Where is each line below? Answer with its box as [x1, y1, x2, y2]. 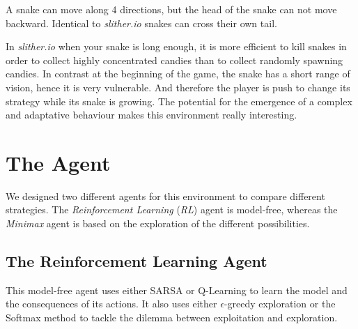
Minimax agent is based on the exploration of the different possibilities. [6, 216, 310, 231]
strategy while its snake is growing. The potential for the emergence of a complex [6, 93, 352, 108]
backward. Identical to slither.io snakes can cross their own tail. [6, 15, 277, 30]
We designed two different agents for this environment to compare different [6, 188, 325, 203]
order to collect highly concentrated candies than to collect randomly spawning [6, 52, 343, 67]
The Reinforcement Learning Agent [6, 250, 267, 272]
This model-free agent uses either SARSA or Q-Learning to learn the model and [6, 282, 348, 297]
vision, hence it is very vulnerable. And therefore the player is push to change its [6, 79, 350, 94]
